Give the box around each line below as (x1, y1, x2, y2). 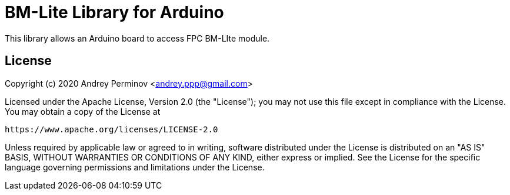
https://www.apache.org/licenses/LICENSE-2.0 (5, 124, 218, 134)
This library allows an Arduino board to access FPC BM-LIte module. (5, 33, 270, 43)
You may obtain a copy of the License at (5, 106, 161, 117)
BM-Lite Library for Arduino (5, 2, 224, 22)
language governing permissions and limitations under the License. (5, 162, 265, 172)
